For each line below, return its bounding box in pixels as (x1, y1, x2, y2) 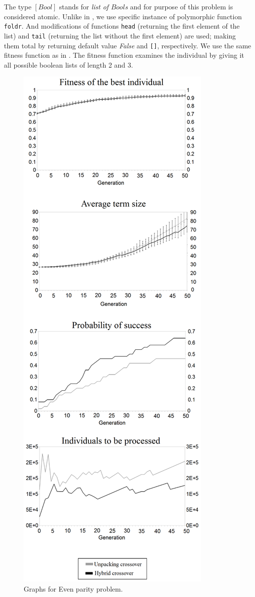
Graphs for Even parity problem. (24, 583, 123, 594)
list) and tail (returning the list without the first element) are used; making (4, 30, 236, 40)
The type (4, 1, 32, 11)
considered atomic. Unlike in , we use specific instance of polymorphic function (4, 11, 242, 21)
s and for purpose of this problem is (125, 1, 233, 11)
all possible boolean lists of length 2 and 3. (4, 59, 133, 70)
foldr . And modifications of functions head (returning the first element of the (4, 21, 240, 31)
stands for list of (59, 1, 109, 11)
